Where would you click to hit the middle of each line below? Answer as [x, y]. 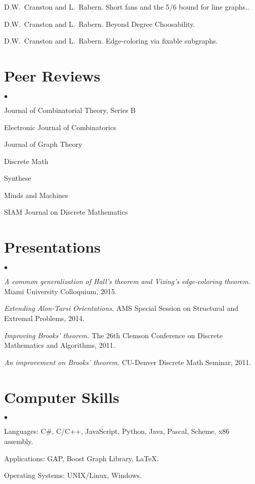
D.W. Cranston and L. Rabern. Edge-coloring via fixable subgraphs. [111, 41]
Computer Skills [62, 397]
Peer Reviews [52, 75]
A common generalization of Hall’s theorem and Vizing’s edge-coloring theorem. [127, 281]
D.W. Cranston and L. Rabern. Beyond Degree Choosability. [100, 24]
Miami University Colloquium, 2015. [60, 291]
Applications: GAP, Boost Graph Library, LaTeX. [81, 458]
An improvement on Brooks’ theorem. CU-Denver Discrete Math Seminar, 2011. [128, 362]
